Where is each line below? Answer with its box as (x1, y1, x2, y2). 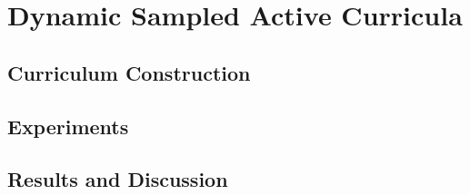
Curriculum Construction (7, 58, 251, 86)
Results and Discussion (7, 165, 228, 193)
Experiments (7, 112, 129, 140)
